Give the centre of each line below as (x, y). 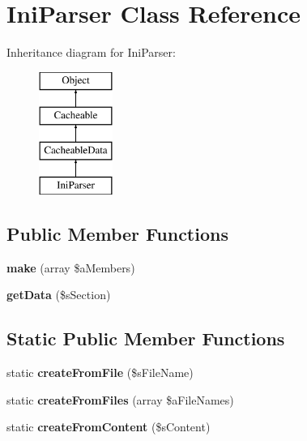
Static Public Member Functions (146, 338)
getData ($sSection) (59, 295)
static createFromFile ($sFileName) (100, 372)
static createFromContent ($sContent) (109, 427)
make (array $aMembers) (71, 267)
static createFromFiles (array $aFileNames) (120, 399)
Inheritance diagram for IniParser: (91, 52)
